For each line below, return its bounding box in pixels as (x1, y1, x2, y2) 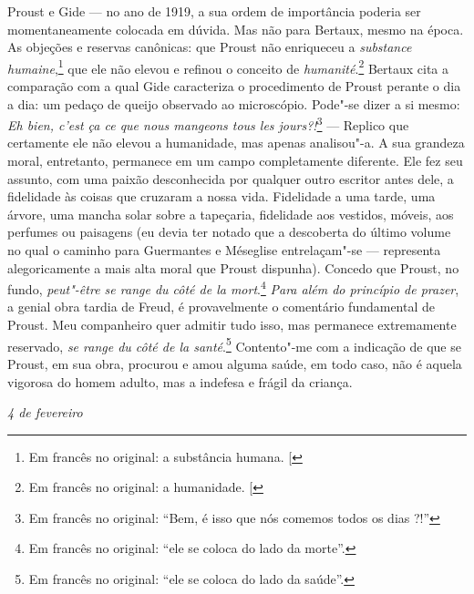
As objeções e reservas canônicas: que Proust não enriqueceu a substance (7, 37, 412, 56)
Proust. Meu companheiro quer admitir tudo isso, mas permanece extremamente (7, 315, 457, 334)
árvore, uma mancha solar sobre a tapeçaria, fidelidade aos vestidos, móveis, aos (7, 204, 454, 223)
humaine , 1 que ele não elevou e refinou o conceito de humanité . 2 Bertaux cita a (7, 56, 448, 77)
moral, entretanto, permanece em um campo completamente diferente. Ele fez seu (7, 151, 463, 170)
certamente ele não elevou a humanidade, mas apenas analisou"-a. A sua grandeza (7, 133, 465, 152)
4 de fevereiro (7, 403, 83, 422)
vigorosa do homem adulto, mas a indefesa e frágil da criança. (7, 372, 353, 391)
